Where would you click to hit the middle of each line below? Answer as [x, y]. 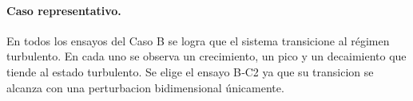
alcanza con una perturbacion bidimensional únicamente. [145, 87]
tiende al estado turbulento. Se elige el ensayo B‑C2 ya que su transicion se [190, 71]
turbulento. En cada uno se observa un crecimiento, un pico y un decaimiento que [206, 56]
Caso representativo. [64, 10]
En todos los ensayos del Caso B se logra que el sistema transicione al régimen [198, 40]
